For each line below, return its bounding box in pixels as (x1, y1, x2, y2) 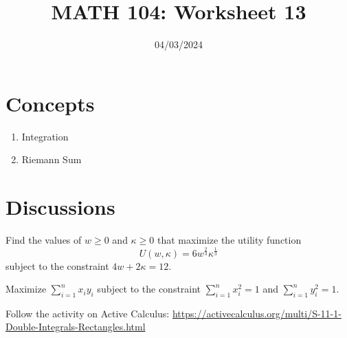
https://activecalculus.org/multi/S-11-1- (172, 306, 342, 320)
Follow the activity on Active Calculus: (5, 306, 170, 320)
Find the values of (5, 232, 82, 246)
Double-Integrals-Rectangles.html (5, 319, 146, 334)
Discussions (5, 193, 115, 221)
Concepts (5, 89, 95, 117)
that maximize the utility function (157, 232, 302, 246)
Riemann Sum (21, 152, 82, 167)
